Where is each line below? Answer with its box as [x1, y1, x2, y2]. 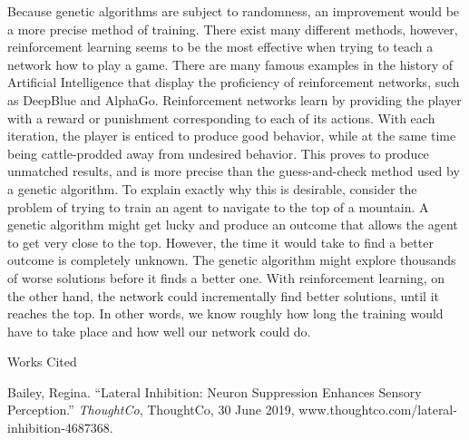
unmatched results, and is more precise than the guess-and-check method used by [7, 161, 460, 181]
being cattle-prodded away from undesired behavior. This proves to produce [7, 143, 429, 162]
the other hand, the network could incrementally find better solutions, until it [7, 286, 439, 305]
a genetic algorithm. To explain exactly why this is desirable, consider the [7, 179, 417, 198]
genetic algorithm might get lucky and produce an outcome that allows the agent [7, 215, 458, 234]
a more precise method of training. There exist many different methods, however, [7, 19, 458, 38]
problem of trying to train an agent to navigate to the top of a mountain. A [7, 197, 429, 216]
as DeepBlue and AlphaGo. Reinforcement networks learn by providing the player [7, 90, 462, 109]
